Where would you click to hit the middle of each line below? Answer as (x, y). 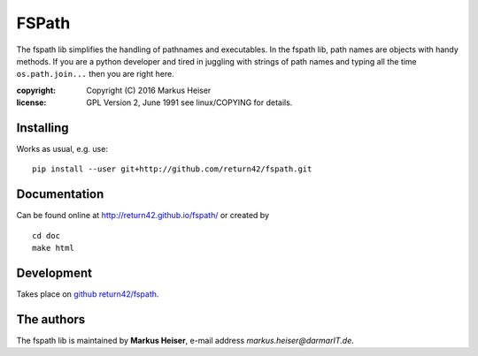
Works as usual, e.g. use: (62, 149)
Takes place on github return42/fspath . (88, 294)
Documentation (60, 194)
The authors (51, 319)
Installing (43, 128)
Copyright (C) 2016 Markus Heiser (149, 90)
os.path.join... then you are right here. (95, 74)
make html (53, 248)
